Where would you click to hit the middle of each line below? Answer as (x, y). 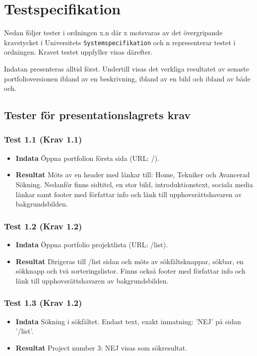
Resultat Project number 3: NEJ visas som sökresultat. (101, 347)
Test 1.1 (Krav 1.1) (43, 139)
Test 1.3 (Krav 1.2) (43, 303)
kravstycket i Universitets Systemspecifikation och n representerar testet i (120, 42)
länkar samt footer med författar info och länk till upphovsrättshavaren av (129, 194)
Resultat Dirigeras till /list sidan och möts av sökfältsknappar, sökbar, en (129, 261)
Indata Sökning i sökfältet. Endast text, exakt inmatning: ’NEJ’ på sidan (128, 321)
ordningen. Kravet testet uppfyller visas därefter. (78, 52)
